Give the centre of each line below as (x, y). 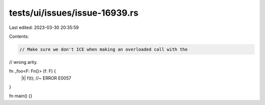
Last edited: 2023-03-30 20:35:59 (44, 27)
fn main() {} (21, 96)
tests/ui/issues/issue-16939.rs (74, 13)
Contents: (19, 36)
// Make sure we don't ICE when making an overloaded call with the (104, 49)
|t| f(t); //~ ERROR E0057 (46, 78)
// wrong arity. (23, 62)
